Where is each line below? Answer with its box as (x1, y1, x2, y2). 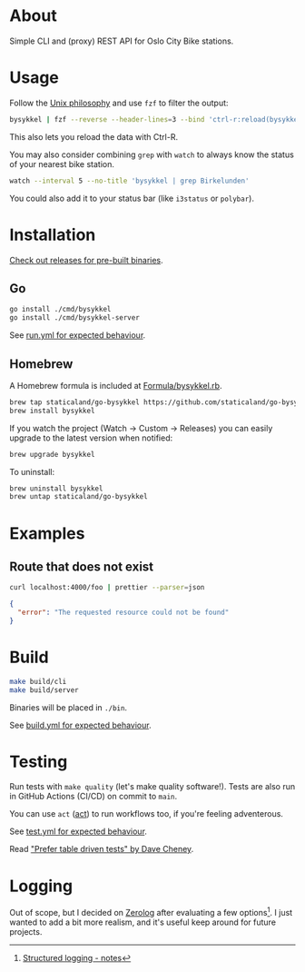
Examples (9, 523, 85, 543)
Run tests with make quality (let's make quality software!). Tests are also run (9, 781, 296, 792)
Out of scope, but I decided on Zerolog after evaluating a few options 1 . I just (9, 906, 293, 918)
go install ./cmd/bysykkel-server (9, 313, 141, 322)
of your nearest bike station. (9, 158, 115, 169)
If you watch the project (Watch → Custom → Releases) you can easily (9, 422, 273, 433)
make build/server (9, 685, 79, 695)
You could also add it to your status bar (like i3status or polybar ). (9, 193, 254, 203)
